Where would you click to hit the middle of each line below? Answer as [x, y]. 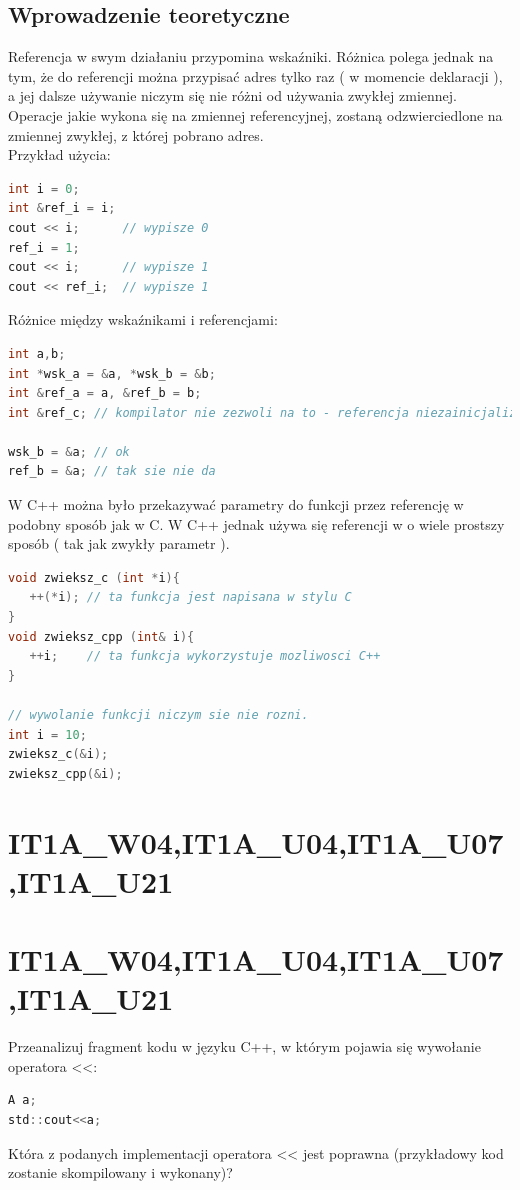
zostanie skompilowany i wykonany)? [120, 1172]
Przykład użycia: [59, 154]
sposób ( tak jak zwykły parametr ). [119, 543]
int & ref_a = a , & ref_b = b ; [105, 393]
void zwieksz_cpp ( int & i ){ [101, 636]
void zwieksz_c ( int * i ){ [94, 577]
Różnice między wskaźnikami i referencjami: [143, 319]
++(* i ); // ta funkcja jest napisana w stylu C [190, 597]
